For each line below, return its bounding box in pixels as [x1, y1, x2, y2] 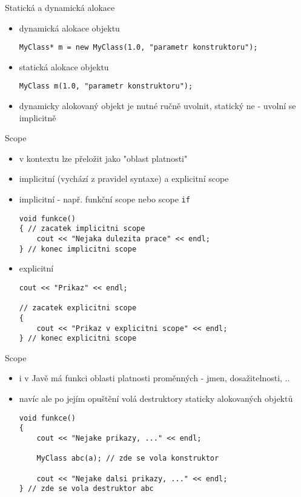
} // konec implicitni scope [19, 244, 137, 253]
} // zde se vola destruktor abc [19, 484, 154, 493]
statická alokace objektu [19, 60, 109, 73]
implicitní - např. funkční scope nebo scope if [19, 193, 190, 205]
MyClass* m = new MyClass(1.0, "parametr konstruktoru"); [19, 43, 258, 52]
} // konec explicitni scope [19, 334, 137, 343]
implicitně [19, 111, 56, 124]
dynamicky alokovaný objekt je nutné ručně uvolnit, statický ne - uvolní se [19, 99, 296, 112]
